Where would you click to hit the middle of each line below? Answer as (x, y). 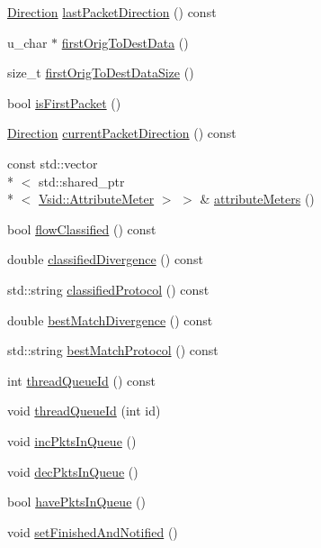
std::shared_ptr (81, 181)
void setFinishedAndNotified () (93, 531)
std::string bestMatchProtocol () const (113, 350)
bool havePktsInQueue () (76, 502)
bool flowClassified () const (82, 228)
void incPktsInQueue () (72, 440)
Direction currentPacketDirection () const (122, 133)
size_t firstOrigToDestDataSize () (101, 73)
